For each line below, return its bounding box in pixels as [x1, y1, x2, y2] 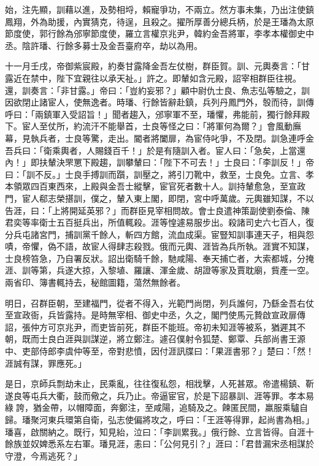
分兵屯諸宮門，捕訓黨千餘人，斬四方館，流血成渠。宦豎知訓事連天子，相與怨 [5, 227, 314, 240]
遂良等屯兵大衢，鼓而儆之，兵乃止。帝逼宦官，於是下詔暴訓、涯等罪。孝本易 [5, 389, 314, 402]
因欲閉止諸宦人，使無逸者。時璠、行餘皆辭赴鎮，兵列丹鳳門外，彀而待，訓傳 [5, 96, 314, 109]
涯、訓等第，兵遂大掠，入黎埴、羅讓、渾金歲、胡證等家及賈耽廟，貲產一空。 [5, 264, 314, 277]
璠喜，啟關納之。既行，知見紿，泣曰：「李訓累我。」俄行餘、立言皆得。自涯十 [5, 425, 314, 438]
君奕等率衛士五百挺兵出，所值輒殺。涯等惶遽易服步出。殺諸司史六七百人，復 [5, 216, 314, 229]
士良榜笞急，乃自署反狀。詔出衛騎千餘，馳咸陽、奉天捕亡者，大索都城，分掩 [5, 251, 314, 264]
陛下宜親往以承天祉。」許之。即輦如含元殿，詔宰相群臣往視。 [56, 71, 301, 84]
